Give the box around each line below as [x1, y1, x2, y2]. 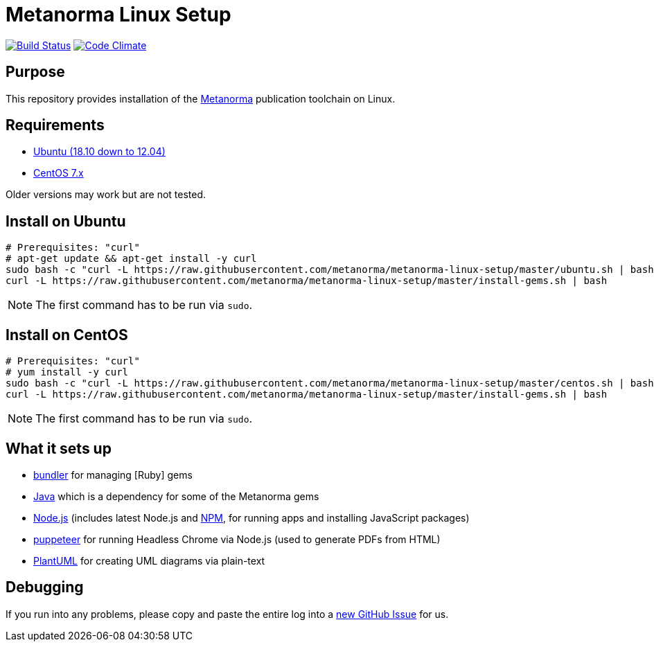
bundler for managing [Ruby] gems [33, 468, 193, 481]
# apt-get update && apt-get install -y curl [6, 253, 257, 265]
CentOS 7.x [33, 167, 84, 179]
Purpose [6, 63, 65, 81]
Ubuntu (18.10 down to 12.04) [33, 145, 166, 158]
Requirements [6, 116, 105, 134]
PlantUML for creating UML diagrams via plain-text [33, 554, 265, 567]
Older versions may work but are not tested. [6, 188, 206, 201]
